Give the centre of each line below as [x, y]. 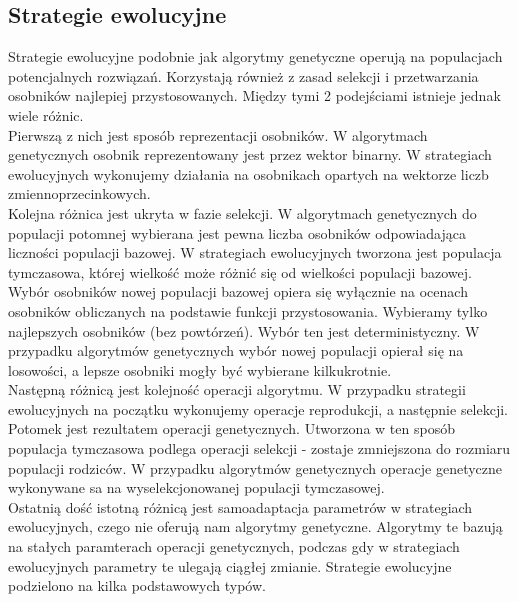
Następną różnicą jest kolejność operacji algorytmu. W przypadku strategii [237, 389]
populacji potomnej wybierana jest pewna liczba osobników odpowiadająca [237, 232]
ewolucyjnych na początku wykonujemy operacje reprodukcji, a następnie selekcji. [258, 408]
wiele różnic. [46, 114]
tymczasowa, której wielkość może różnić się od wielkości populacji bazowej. [240, 271]
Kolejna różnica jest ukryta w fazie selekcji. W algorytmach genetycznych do [242, 212]
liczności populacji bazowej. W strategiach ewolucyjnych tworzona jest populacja [255, 252]
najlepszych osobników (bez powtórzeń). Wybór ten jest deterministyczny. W [244, 330]
